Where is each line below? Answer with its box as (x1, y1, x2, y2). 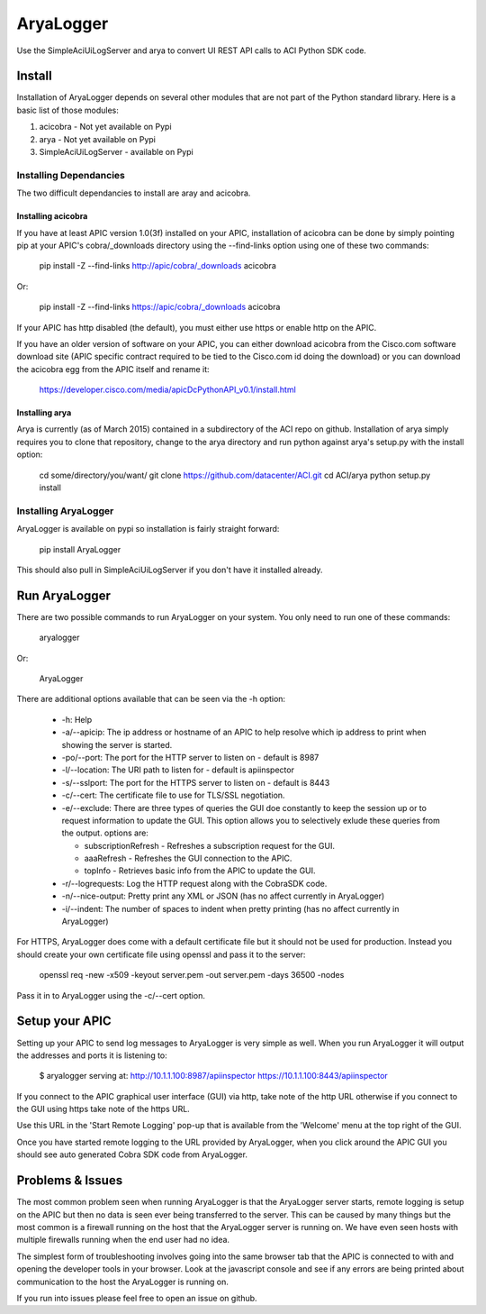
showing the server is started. (61, 739, 173, 750)
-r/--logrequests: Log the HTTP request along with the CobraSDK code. (61, 878, 328, 889)
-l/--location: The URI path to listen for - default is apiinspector (61, 764, 294, 775)
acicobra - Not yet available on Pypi (39, 122, 172, 132)
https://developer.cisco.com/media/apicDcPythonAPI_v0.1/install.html (39, 384, 296, 396)
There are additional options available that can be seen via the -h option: (16, 694, 286, 705)
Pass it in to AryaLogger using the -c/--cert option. (16, 990, 206, 1000)
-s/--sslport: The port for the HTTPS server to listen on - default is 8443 (61, 777, 330, 788)
